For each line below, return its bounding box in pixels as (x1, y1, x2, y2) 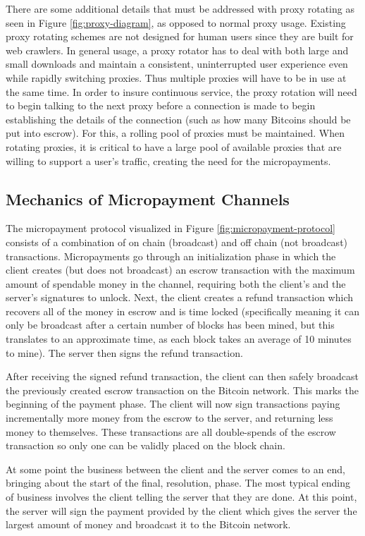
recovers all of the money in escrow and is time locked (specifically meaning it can (6, 303, 360, 318)
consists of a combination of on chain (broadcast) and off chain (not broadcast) (6, 234, 348, 249)
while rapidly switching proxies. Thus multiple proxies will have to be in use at (6, 70, 347, 85)
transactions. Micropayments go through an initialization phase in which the (6, 248, 336, 263)
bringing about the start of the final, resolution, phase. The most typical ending (6, 475, 350, 490)
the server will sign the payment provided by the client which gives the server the (6, 503, 357, 518)
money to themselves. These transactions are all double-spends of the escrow (6, 424, 336, 439)
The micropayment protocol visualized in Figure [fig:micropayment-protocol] (6, 221, 335, 236)
